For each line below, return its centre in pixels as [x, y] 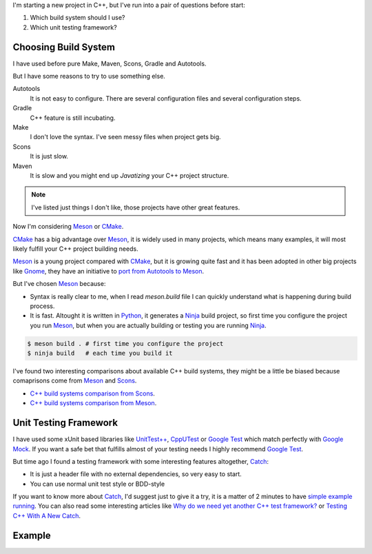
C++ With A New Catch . [46, 515]
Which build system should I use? [77, 18]
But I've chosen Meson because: [59, 284]
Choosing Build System [64, 47]
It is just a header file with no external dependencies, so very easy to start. [136, 474]
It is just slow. [49, 156]
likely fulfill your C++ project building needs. [75, 249]
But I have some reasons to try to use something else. [89, 76]
